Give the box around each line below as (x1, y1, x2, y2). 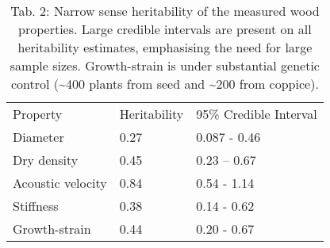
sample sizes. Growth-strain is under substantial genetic (10, 56, 320, 74)
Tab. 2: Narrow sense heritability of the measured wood (10, 2, 320, 20)
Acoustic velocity (13, 174, 107, 192)
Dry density (13, 151, 79, 169)
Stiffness (13, 196, 59, 215)
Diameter (13, 128, 64, 146)
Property (13, 105, 63, 123)
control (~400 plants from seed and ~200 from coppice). (10, 74, 319, 93)
